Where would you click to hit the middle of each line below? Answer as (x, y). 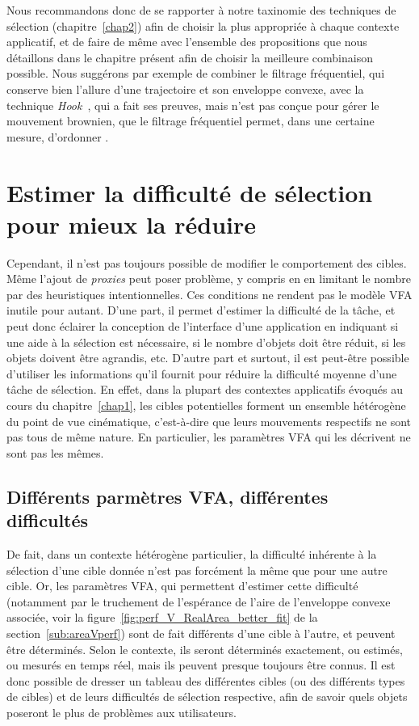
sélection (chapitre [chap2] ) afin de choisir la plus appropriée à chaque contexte (203, 25)
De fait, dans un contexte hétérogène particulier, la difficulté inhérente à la (192, 553)
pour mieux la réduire (131, 224)
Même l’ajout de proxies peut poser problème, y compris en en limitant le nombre (209, 279)
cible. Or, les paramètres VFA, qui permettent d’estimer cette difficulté (182, 586)
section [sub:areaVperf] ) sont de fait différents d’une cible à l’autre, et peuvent (201, 633)
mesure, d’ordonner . (58, 136)
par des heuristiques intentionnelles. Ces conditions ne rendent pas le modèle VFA (209, 294)
